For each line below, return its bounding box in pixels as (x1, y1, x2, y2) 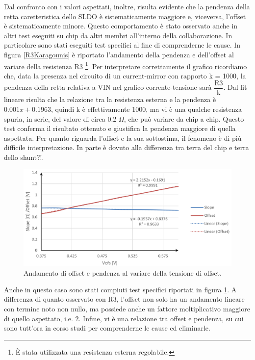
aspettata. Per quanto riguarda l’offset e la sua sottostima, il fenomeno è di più (4, 132, 242, 143)
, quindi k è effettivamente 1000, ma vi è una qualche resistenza (51, 104, 242, 114)
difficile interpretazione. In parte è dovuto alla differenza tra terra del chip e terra (4, 142, 249, 153)
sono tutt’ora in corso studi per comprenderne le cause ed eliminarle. (4, 323, 210, 333)
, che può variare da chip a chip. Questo (124, 113, 244, 124)
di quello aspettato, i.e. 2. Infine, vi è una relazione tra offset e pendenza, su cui (4, 313, 244, 323)
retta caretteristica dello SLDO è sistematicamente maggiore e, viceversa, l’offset (4, 11, 246, 21)
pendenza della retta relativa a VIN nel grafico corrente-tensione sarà (4, 82, 212, 92)
